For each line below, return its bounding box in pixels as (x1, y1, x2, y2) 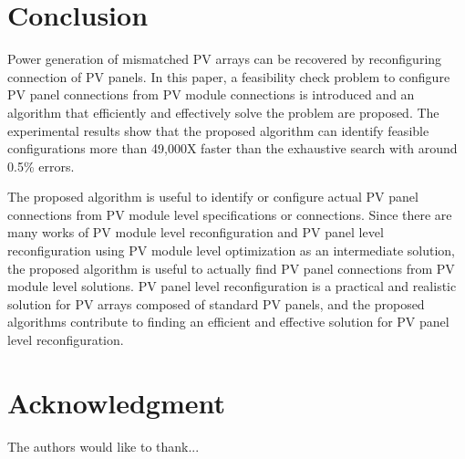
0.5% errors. (7, 156, 75, 175)
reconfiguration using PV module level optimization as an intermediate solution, (7, 241, 455, 260)
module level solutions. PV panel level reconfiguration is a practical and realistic (7, 276, 457, 296)
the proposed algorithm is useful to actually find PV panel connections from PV (7, 258, 455, 277)
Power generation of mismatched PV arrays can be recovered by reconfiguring (7, 49, 442, 68)
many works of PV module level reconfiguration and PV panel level (7, 223, 384, 242)
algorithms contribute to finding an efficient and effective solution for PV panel (7, 312, 449, 331)
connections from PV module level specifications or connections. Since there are (7, 204, 452, 224)
